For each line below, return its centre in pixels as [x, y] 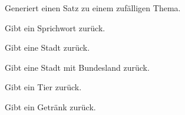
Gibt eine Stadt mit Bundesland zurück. [77, 67]
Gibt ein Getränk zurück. [50, 106]
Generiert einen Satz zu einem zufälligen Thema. [93, 8]
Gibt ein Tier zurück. [43, 87]
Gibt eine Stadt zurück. [47, 47]
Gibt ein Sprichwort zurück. [55, 27]
